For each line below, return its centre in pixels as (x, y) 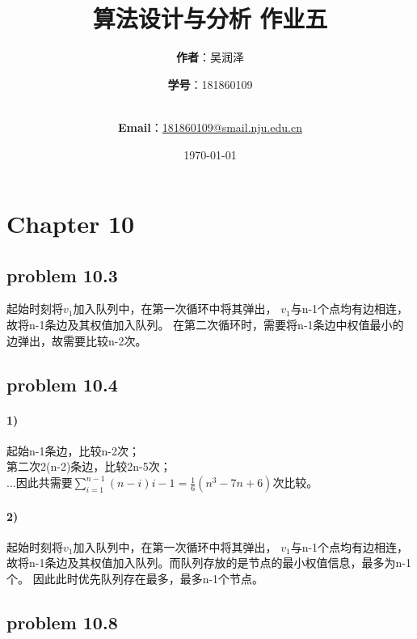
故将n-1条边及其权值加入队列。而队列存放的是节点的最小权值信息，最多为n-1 (209, 563)
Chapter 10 (71, 224)
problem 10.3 (62, 275)
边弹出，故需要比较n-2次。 (77, 340)
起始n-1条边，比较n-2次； (73, 450)
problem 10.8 (62, 622)
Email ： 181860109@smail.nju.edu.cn (210, 127)
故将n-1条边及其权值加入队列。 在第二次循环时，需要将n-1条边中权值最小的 (205, 325)
